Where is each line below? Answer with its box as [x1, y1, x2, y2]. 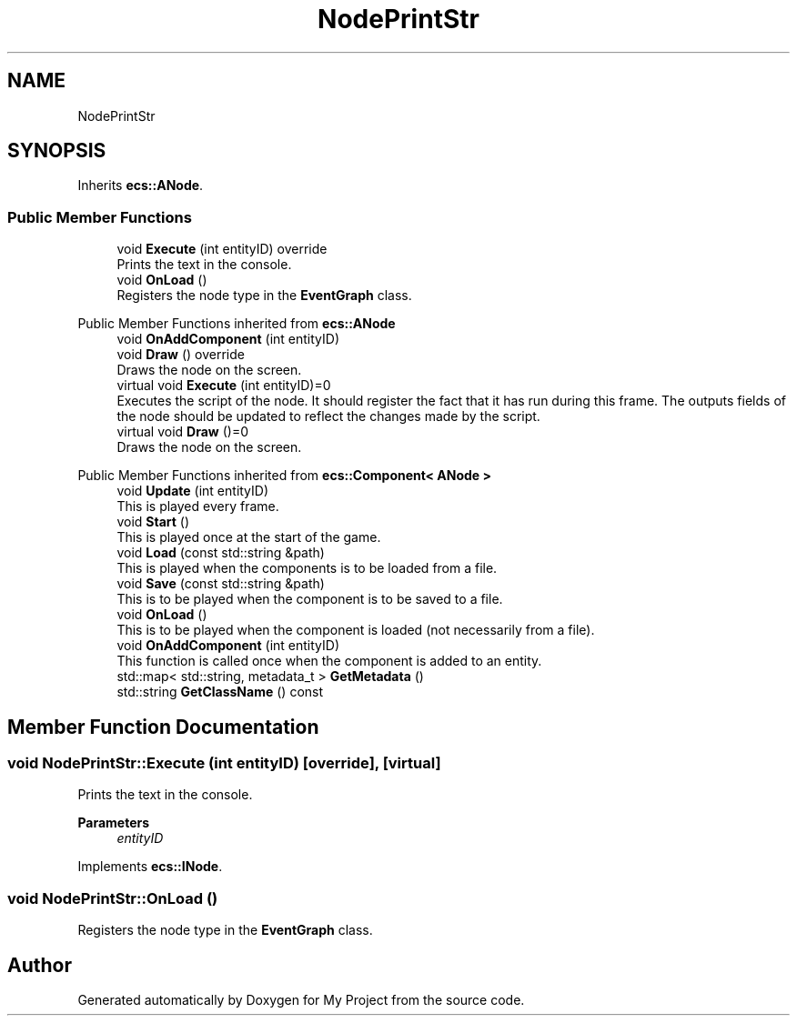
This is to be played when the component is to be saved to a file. [116, 591, 503, 607]
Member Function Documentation [7, 715, 319, 738]
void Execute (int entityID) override [116, 241, 328, 257]
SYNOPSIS [7, 139, 106, 163]
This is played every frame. [116, 498, 279, 515]
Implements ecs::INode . [77, 858, 223, 875]
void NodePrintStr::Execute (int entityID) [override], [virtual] [7, 754, 441, 773]
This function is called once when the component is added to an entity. [116, 653, 542, 669]
